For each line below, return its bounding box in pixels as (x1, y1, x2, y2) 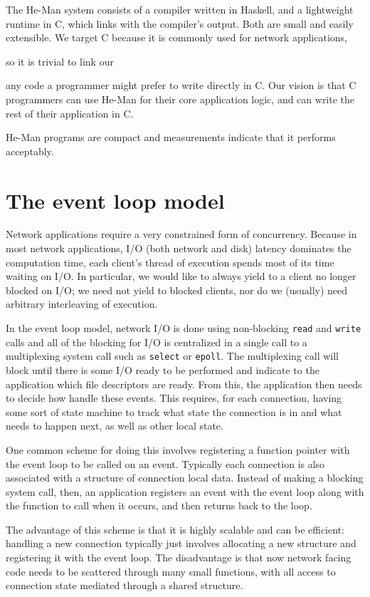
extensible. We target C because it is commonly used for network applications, (6, 30, 347, 45)
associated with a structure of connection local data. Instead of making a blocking (6, 470, 364, 485)
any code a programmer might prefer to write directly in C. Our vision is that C (6, 78, 356, 93)
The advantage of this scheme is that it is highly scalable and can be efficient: (6, 521, 344, 536)
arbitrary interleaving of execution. (6, 296, 158, 311)
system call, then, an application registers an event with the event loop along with (6, 484, 364, 499)
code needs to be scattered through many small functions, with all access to (6, 564, 336, 578)
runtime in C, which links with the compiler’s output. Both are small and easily (6, 16, 354, 31)
